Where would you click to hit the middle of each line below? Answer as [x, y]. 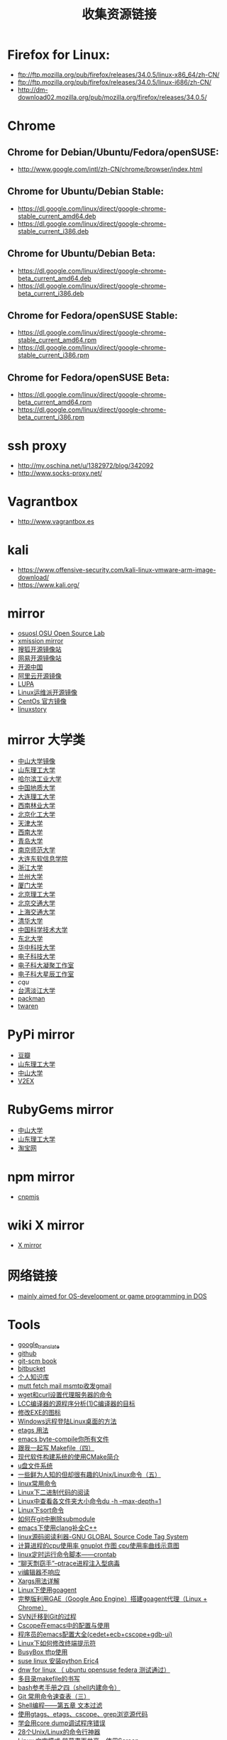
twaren [28, 1006]
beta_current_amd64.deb [54, 278]
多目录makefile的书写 [49, 1679]
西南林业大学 [36, 805]
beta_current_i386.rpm [51, 417]
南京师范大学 [36, 850]
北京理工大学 [36, 894]
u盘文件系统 [35, 1466]
